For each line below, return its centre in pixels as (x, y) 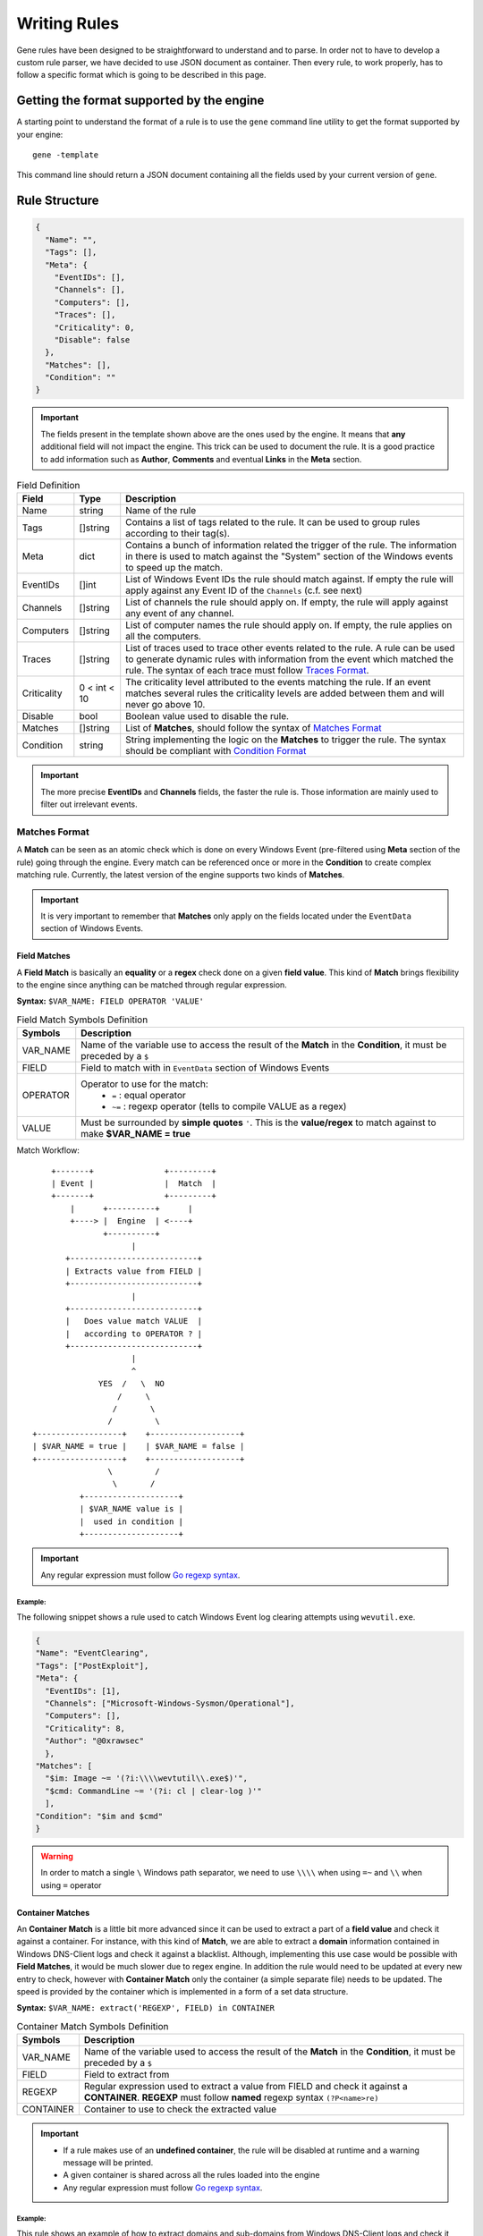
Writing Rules (68, 23)
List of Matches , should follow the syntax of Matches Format (254, 728)
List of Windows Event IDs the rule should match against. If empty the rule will (289, 580)
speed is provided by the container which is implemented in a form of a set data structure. (182, 1992)
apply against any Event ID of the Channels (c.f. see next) (244, 590)
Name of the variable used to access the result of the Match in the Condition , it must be (270, 2052)
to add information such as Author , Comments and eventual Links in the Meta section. (201, 459)
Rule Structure (58, 201)
